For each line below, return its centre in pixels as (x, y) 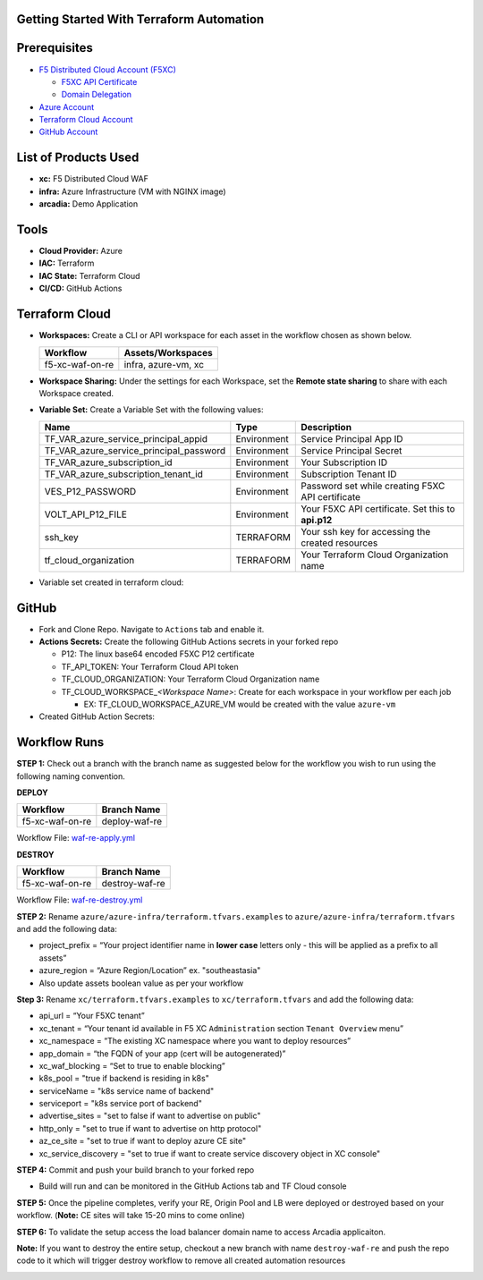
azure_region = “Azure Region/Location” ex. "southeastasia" (150, 971)
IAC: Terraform (67, 263)
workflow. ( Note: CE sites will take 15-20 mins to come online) (131, 1216)
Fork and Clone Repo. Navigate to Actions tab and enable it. (152, 629)
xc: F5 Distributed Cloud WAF (94, 179)
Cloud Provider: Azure (80, 251)
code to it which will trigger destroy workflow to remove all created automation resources (181, 1260)
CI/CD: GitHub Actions (80, 288)
